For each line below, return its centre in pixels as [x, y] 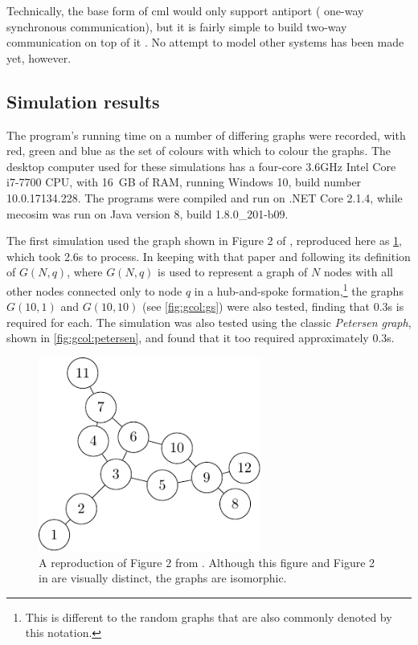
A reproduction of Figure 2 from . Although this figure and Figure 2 [207, 562]
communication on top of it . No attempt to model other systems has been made [205, 42]
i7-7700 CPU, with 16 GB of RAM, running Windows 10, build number [184, 182]
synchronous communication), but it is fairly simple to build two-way [177, 26]
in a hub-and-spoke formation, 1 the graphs [299, 289]
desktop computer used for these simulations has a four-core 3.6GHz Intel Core [201, 166]
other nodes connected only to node [94, 290]
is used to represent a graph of [233, 272]
